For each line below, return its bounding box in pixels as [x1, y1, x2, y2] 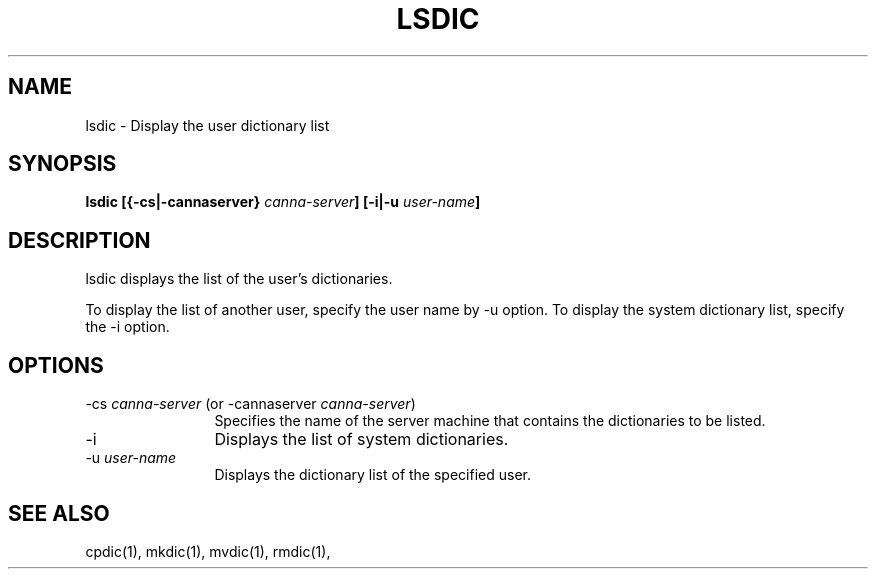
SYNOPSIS [8, 151, 117, 177]
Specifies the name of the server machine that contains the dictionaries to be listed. [214, 412, 766, 430]
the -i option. [85, 318, 170, 336]
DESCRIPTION [8, 227, 151, 253]
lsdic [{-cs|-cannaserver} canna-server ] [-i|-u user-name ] [85, 193, 481, 211]
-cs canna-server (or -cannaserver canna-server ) [85, 395, 416, 413]
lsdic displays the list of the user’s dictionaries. [85, 270, 393, 288]
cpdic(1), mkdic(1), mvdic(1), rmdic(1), [85, 542, 331, 560]
